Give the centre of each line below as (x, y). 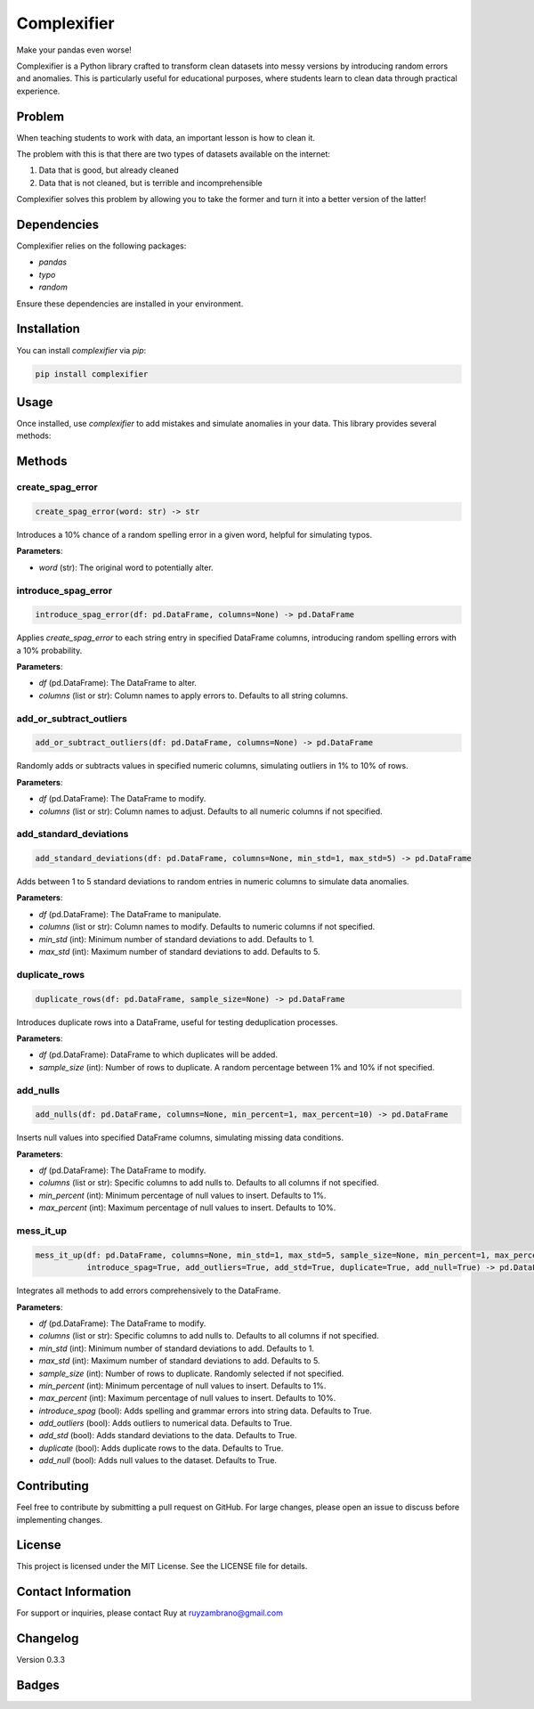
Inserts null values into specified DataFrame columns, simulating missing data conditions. (180, 1138)
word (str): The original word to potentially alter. (126, 567)
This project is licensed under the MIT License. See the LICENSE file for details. (162, 1567)
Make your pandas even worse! (74, 50)
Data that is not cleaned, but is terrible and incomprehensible (150, 183)
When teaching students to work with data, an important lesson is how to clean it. (166, 137)
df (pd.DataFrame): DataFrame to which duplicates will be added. (158, 1054)
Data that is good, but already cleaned (109, 170)
